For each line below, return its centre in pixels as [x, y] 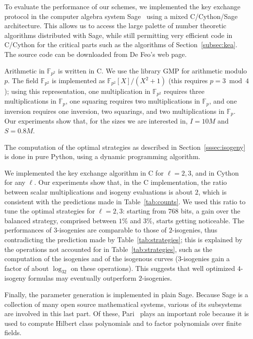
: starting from [144, 211]
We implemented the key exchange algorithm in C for [84, 172]
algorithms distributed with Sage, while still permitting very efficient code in [118, 35]
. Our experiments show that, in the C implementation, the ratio [131, 182]
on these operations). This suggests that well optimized [153, 268]
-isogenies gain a [206, 259]
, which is [212, 191]
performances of [28, 230]
